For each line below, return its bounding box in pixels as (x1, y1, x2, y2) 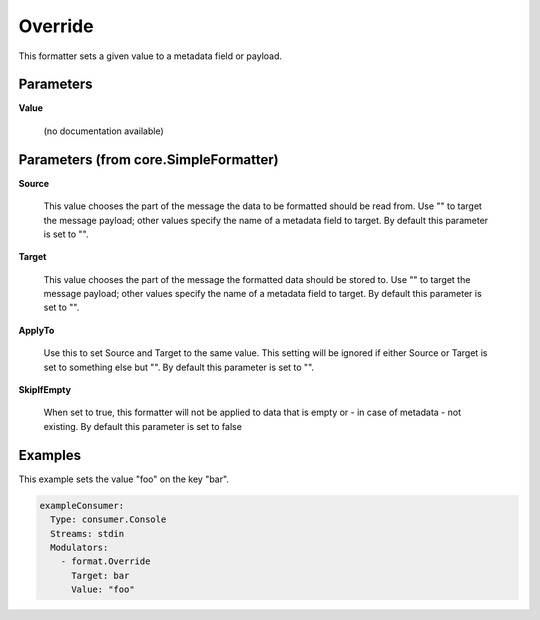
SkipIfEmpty (18, 384, 72, 396)
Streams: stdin (50, 528, 125, 539)
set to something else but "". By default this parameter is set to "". (43, 361, 315, 373)
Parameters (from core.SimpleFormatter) (18, 151, 279, 168)
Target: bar (71, 570, 130, 581)
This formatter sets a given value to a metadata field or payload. (18, 50, 283, 62)
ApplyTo (18, 324, 55, 336)
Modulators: (50, 541, 109, 553)
